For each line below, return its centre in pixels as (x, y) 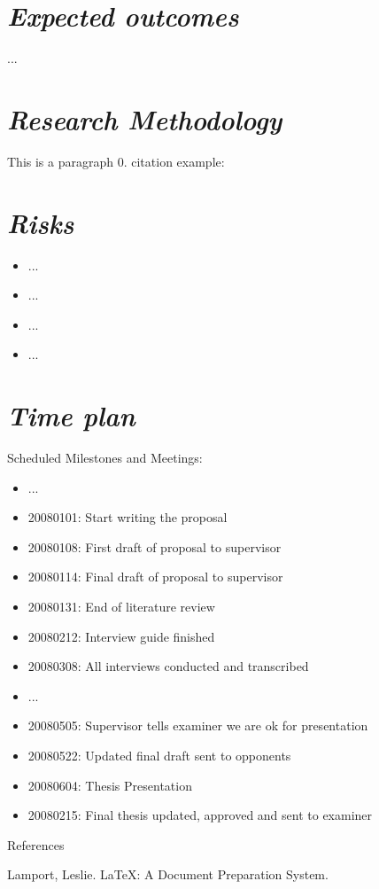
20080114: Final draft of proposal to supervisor (155, 577)
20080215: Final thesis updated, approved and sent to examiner (200, 815)
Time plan (71, 416)
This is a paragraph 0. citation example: (116, 161)
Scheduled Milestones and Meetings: (105, 458)
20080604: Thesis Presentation (110, 785)
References (36, 844)
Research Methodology (145, 119)
